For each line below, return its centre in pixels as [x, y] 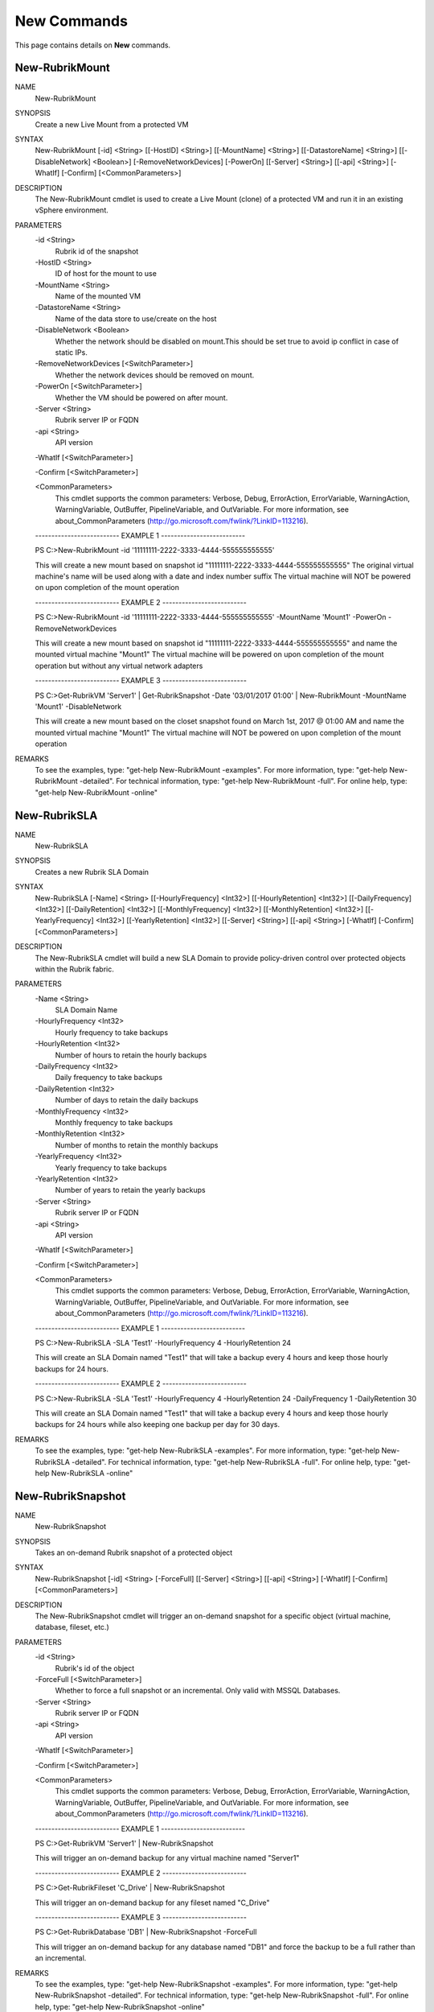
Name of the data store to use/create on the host [136, 319]
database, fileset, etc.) [72, 1627]
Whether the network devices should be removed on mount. [155, 375]
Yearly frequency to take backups [111, 1168]
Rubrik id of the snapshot [97, 251]
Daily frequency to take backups [109, 1078]
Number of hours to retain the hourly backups [131, 1055]
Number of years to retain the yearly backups [130, 1190]
